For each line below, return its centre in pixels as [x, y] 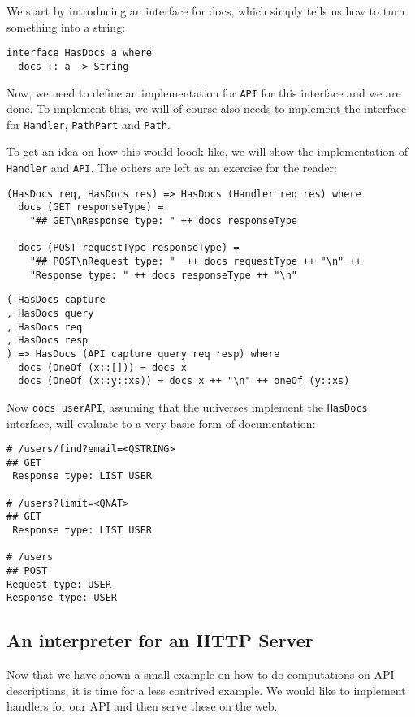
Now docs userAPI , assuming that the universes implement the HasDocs [187, 406]
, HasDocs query [50, 313]
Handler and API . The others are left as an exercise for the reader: [172, 167]
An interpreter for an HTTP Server [160, 640]
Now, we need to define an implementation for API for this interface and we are [204, 92]
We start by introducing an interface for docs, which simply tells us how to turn [206, 11]
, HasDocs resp [48, 341]
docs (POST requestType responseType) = [129, 248]
